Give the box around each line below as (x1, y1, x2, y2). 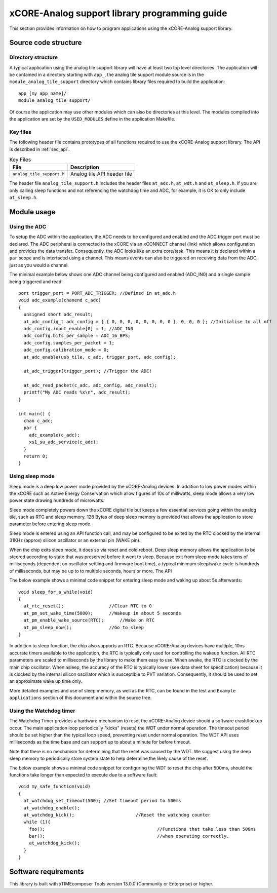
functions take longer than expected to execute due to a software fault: (9, 771, 158, 778)
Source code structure (9, 38, 82, 47)
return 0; (23, 453, 48, 459)
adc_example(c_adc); (28, 432, 80, 438)
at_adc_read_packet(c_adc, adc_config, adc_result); (23, 382, 157, 389)
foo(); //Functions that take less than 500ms (28, 826, 256, 832)
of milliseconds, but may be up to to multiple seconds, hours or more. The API (9, 568, 172, 574)
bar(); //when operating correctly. (28, 833, 229, 839)
